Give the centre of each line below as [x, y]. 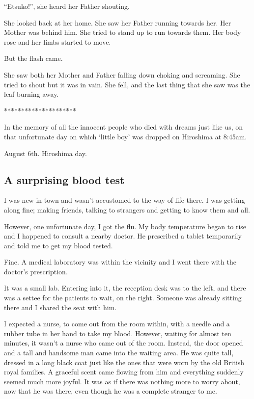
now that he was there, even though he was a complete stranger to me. [111, 391]
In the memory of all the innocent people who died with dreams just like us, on [124, 127]
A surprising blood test [64, 179]
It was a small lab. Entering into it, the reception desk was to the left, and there [125, 288]
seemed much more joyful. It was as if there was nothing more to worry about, [122, 381]
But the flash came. [33, 58]
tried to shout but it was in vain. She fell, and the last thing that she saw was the [127, 84]
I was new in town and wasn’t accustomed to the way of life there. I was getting [125, 200]
